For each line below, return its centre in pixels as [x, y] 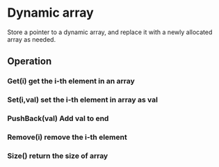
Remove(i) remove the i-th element [67, 137]
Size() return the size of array [58, 156]
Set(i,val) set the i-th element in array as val [83, 100]
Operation [30, 62]
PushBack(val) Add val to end [58, 118]
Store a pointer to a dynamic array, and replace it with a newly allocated [110, 32]
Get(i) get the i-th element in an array [71, 81]
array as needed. [32, 39]
